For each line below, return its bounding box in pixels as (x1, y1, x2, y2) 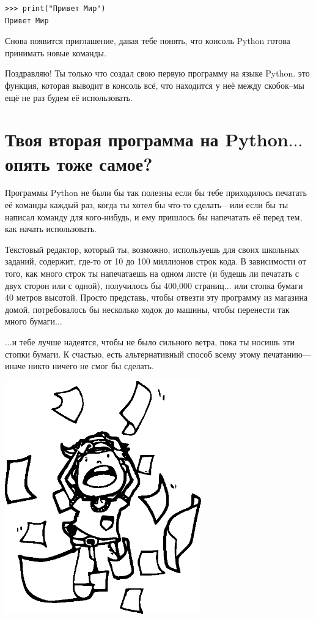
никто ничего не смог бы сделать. (28, 359, 154, 372)
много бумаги (5, 315, 56, 328)
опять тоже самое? (5, 151, 153, 176)
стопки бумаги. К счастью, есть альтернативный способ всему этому (5, 347, 260, 360)
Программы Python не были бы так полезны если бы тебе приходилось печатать (5, 186, 307, 199)
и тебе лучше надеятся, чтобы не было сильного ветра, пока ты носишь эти (12, 336, 295, 348)
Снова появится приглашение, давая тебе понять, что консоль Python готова (5, 34, 290, 47)
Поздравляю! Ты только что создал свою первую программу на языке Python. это (5, 67, 310, 80)
